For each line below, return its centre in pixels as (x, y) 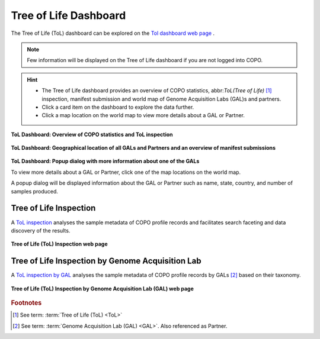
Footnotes (26, 303)
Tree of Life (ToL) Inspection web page (59, 244)
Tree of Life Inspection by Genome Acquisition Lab (106, 261)
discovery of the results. (41, 230)
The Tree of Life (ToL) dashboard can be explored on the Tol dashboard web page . (113, 33)
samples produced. (35, 191)
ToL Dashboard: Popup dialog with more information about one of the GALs (105, 161)
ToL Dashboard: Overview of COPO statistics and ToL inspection (92, 134)
